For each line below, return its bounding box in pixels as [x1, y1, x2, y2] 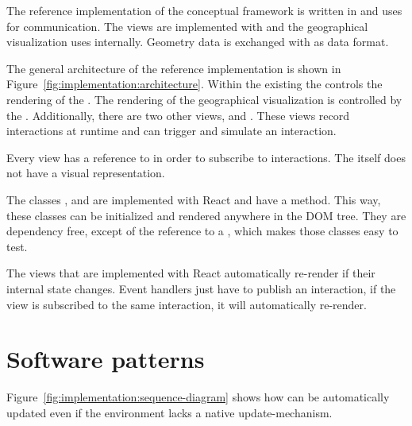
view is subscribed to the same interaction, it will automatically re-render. [6, 296, 367, 312]
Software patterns [6, 343, 205, 375]
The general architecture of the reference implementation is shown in [6, 60, 341, 76]
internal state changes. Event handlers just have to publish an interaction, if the [6, 280, 396, 296]
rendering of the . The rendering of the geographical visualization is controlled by [6, 91, 402, 107]
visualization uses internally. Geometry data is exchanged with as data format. [6, 33, 389, 50]
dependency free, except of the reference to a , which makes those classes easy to [6, 223, 399, 239]
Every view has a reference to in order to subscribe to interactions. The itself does [6, 149, 406, 165]
